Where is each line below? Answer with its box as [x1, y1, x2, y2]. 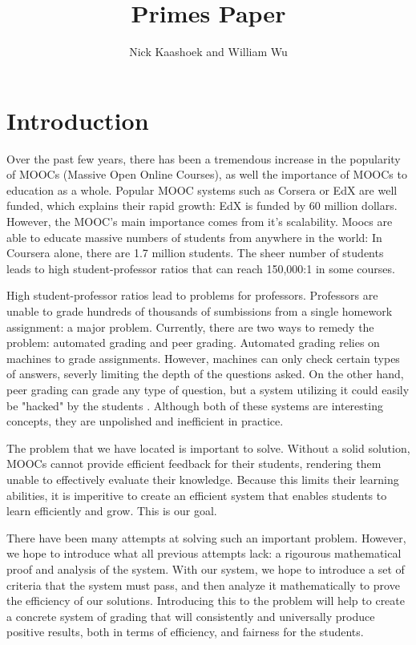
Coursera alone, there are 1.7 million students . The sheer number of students [6, 244, 384, 261]
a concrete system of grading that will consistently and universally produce [6, 607, 375, 624]
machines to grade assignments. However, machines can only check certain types [6, 349, 400, 366]
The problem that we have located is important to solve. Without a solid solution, [6, 439, 410, 456]
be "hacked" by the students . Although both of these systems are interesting [6, 397, 383, 413]
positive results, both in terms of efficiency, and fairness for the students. [6, 623, 364, 640]
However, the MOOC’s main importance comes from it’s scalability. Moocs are [6, 213, 393, 230]
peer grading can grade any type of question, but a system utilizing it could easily [6, 381, 410, 397]
